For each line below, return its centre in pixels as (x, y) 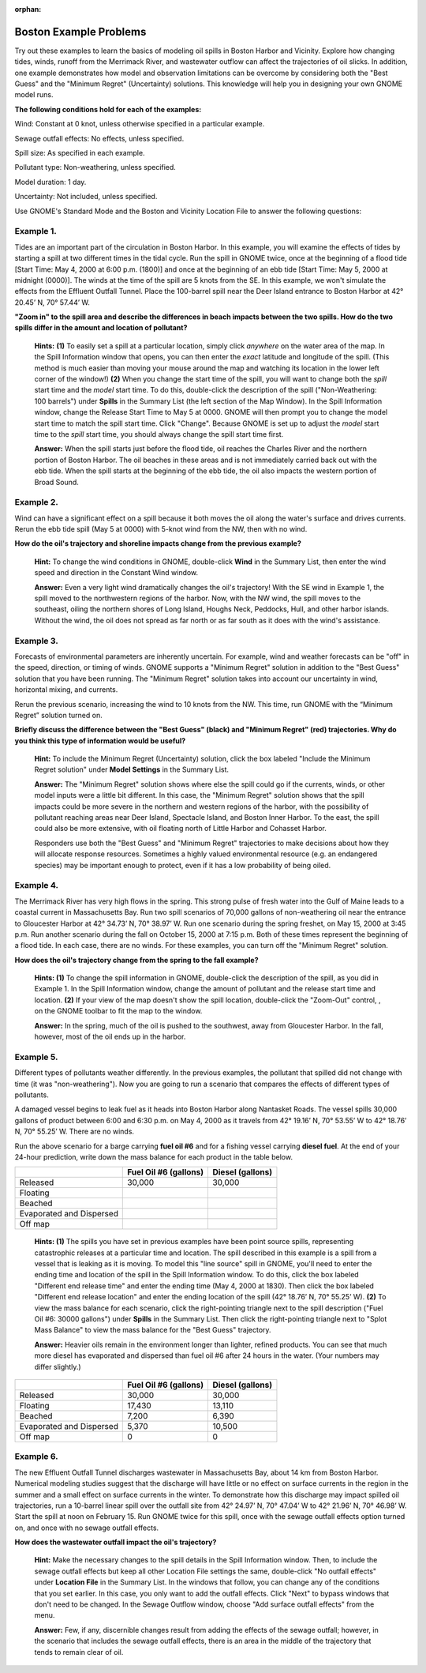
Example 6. (36, 1457)
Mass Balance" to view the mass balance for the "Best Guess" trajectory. (153, 1330)
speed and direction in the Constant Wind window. (116, 573)
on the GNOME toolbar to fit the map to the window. (118, 1011)
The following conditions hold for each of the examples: (108, 109)
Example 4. (37, 885)
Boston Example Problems (80, 32)
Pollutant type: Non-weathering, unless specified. (95, 167)
